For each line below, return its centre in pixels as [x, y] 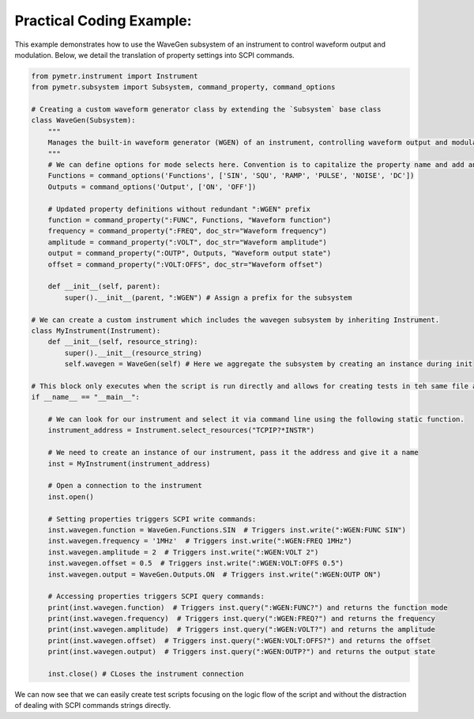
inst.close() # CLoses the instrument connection [146, 674]
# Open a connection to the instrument [125, 486]
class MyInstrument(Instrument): [96, 331]
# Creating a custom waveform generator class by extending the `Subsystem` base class [206, 110]
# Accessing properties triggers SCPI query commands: [156, 596]
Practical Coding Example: [103, 21]
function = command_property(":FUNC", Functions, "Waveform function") [190, 220]
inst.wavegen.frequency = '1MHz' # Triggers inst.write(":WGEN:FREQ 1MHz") [200, 541]
